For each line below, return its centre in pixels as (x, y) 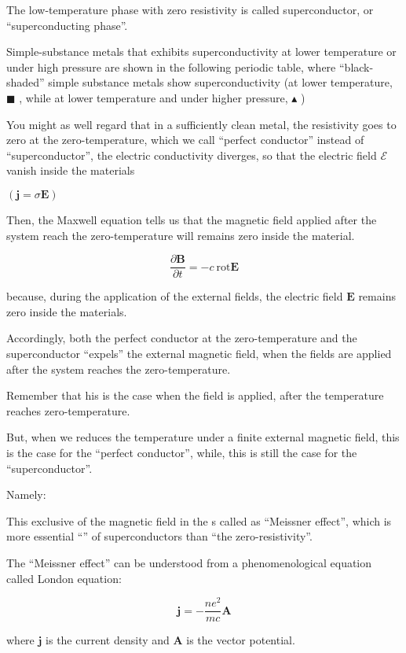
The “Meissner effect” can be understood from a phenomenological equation (189, 562)
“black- (356, 66)
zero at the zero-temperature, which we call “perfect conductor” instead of (185, 140)
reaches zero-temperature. (68, 410)
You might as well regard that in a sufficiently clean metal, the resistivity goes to (201, 124)
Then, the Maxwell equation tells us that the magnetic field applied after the (192, 219)
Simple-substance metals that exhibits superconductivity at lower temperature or (201, 52)
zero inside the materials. (67, 311)
